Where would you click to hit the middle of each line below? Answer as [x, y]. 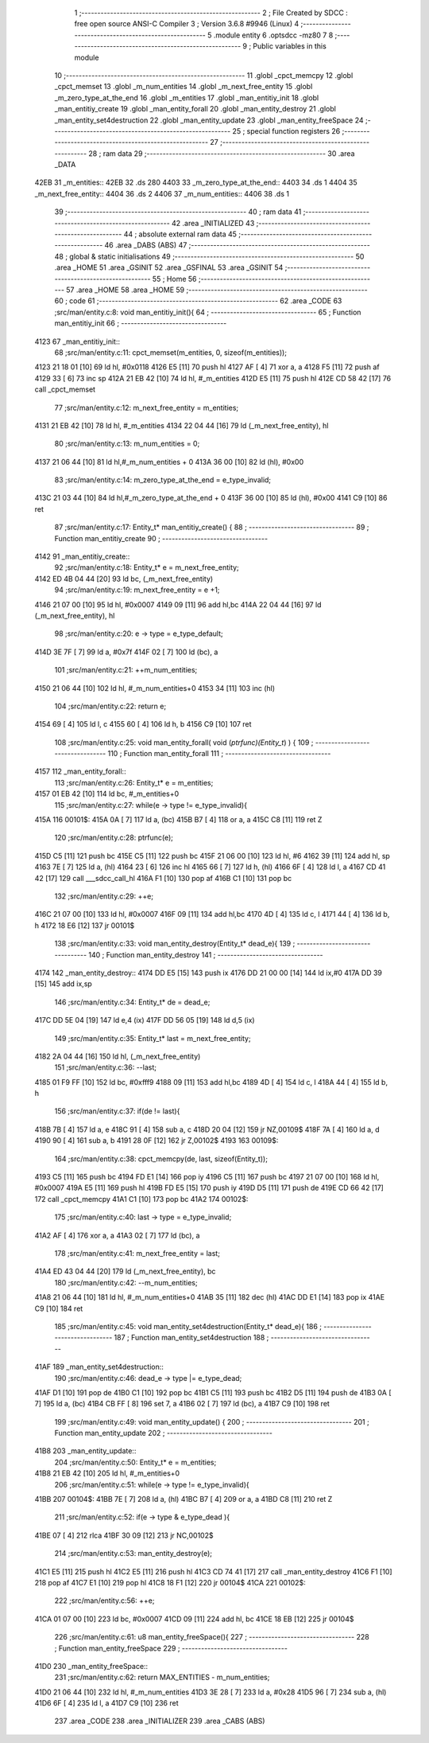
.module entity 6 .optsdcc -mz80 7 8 [273, 35]
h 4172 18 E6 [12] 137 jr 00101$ [85, 925]
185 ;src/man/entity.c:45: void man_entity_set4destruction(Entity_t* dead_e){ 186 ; [188, 1326]
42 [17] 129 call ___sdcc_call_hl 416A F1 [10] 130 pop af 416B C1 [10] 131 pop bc [163, 878]
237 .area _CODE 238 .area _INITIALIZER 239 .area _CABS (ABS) [160, 1721]
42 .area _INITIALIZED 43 [213, 223]
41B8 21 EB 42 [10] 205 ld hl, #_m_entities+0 [107, 1473]
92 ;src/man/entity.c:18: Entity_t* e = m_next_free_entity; [147, 567]
